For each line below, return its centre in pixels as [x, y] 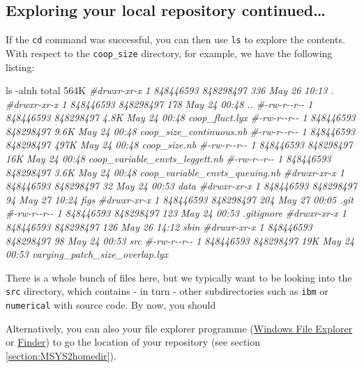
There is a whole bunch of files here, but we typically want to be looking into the [179, 277]
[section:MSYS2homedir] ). [61, 355]
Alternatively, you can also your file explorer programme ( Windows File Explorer [179, 328]
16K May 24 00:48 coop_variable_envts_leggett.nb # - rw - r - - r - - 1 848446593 [168, 159]
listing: [20, 67]
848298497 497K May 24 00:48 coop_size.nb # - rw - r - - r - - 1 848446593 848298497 [179, 145]
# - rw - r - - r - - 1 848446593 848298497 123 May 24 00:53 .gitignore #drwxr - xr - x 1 [176, 213]
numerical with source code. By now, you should [111, 305]
